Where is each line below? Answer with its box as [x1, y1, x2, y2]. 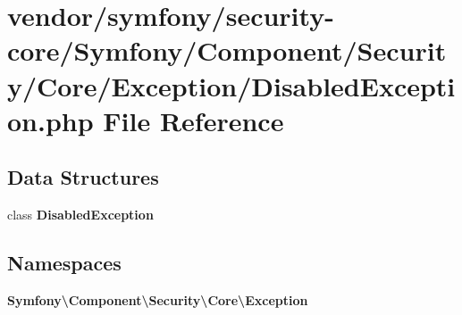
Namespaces [7, 249, 122, 277]
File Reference [103, 102, 284, 138]
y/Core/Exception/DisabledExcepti [7, 67, 456, 104]
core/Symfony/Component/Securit [7, 32, 447, 69]
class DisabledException [7, 205, 154, 224]
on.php [7, 102, 94, 138]
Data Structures [7, 163, 159, 191]
